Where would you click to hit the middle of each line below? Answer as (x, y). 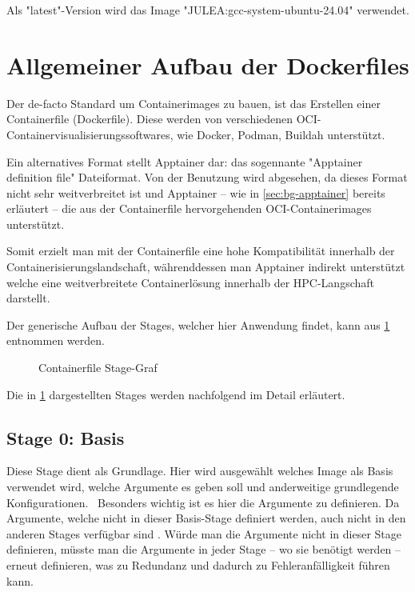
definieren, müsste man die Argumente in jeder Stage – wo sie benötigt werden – (204, 549)
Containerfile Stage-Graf (98, 368)
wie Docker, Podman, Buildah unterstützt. (281, 134)
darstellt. (28, 298)
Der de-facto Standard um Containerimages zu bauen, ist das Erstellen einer (194, 103)
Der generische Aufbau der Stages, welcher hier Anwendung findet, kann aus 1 (198, 324)
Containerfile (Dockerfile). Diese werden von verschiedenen (150, 119)
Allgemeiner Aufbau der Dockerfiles (208, 64)
